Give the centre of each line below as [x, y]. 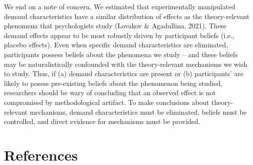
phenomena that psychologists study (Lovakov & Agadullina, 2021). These [115, 26]
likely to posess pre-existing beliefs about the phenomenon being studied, [113, 83]
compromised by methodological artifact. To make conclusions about [107, 102]
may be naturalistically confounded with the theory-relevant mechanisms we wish [126, 64]
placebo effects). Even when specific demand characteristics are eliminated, [116, 45]
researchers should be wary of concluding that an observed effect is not [110, 93]
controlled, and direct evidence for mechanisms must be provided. [102, 121]
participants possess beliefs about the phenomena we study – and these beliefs [121, 54]
